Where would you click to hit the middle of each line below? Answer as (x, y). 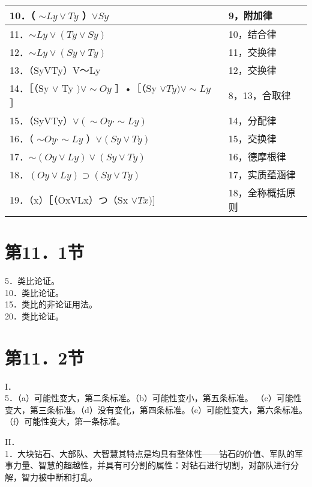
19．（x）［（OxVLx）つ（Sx (69, 200)
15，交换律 (252, 138)
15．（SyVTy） (41, 120)
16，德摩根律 (257, 156)
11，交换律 (252, 52)
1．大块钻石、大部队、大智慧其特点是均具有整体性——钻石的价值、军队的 (150, 453)
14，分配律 (252, 120)
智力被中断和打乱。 (59, 476)
